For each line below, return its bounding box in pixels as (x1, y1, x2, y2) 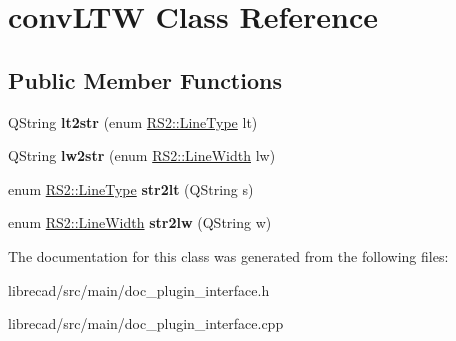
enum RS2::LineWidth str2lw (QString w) (8, 212, 272, 233)
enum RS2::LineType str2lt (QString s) (8, 178, 254, 199)
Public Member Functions (8, 64, 282, 95)
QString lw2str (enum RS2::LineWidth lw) (8, 145, 276, 166)
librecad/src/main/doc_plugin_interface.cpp (8, 313, 284, 334)
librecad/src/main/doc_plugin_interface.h (8, 279, 270, 300)
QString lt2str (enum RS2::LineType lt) (8, 111, 258, 132)
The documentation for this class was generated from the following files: (8, 245, 449, 266)
